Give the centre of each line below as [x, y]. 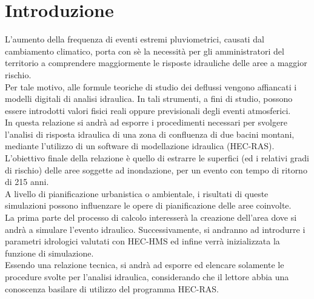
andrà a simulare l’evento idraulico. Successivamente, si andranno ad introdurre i [155, 229]
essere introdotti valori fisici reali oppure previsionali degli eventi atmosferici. [148, 110]
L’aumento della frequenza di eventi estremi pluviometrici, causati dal [135, 39]
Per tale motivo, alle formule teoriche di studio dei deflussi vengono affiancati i [151, 86]
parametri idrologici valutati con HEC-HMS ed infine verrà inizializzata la [142, 241]
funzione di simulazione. [49, 253]
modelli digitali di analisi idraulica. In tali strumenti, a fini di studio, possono [149, 99]
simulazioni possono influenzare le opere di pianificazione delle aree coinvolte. [148, 205]
